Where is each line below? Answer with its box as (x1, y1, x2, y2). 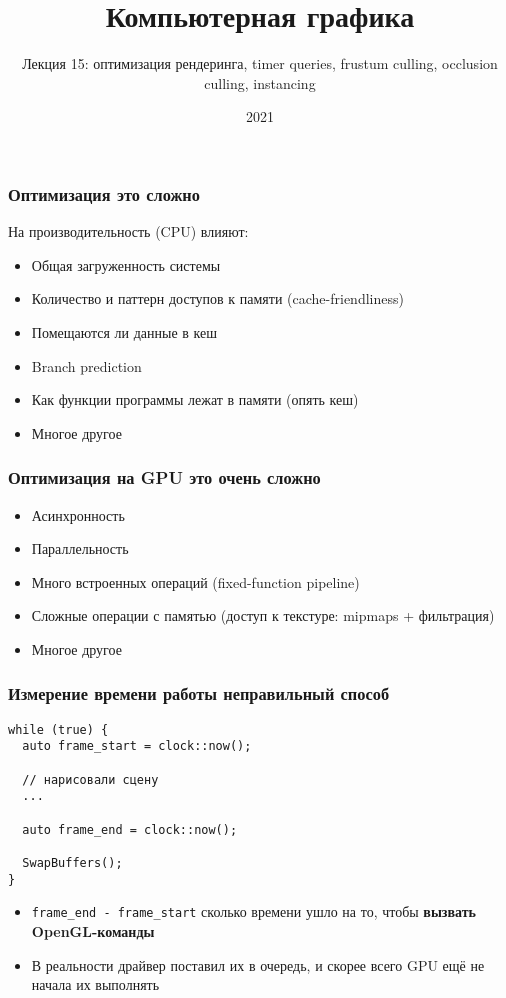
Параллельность (31, 538, 129, 559)
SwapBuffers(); (22, 856, 123, 871)
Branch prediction (31, 355, 142, 376)
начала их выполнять (31, 974, 160, 995)
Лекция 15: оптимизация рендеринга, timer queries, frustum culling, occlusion (22, 53, 498, 74)
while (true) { (8, 722, 109, 737)
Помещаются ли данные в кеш (31, 321, 218, 342)
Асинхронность (31, 504, 125, 525)
